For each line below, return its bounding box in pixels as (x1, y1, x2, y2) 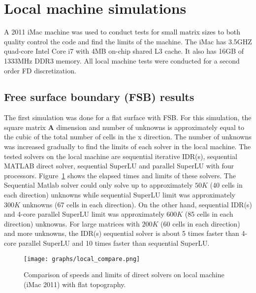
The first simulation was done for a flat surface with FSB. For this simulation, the (4, 112, 252, 123)
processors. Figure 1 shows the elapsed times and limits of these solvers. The (4, 170, 236, 180)
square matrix (4, 122, 46, 132)
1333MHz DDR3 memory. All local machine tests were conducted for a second (4, 55, 240, 65)
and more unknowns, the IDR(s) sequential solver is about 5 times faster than (4, 228, 239, 238)
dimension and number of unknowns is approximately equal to (56, 122, 244, 132)
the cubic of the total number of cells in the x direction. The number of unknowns (4, 131, 252, 142)
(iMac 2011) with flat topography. (24, 279, 126, 289)
